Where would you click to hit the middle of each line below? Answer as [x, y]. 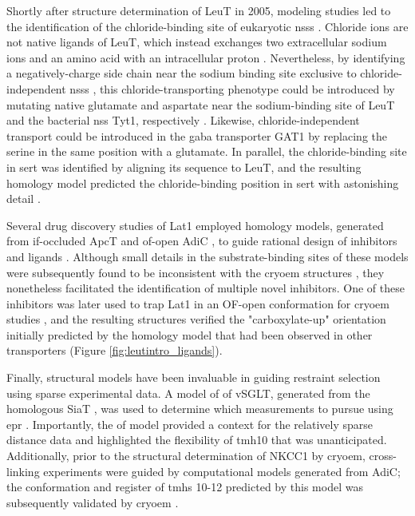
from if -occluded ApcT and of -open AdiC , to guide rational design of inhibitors [202, 241]
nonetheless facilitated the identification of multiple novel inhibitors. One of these [206, 288]
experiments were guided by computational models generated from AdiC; [222, 471]
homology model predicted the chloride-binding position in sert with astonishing [203, 183]
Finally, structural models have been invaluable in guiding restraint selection [194, 377]
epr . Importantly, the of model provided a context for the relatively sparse [190, 424]
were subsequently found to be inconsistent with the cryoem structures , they [196, 272]
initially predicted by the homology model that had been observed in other [190, 334]
